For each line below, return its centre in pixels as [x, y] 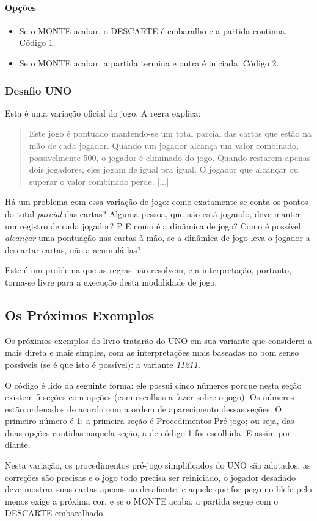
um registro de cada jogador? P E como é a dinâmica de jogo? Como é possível [153, 225]
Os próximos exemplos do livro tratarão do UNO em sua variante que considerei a [158, 340]
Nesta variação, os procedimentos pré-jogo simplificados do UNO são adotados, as [158, 465]
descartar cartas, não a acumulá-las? [73, 249]
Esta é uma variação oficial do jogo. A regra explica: [103, 113]
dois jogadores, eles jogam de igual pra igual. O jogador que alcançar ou [164, 169]
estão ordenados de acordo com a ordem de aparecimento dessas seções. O [144, 408]
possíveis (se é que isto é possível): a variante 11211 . [103, 364]
